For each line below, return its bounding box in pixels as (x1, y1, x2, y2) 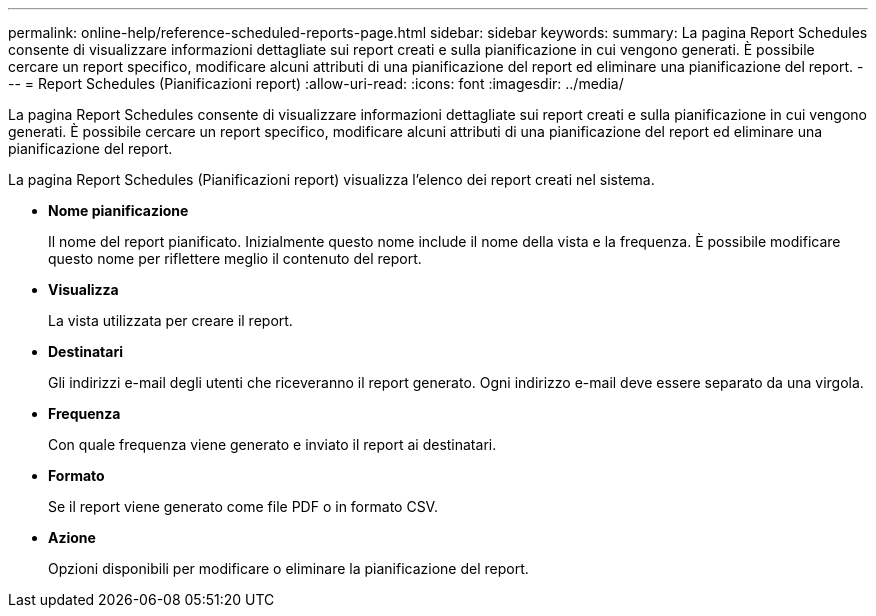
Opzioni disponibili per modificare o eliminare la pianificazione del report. (48, 560, 529, 577)
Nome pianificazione (48, 202, 189, 219)
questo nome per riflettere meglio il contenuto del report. (48, 250, 422, 267)
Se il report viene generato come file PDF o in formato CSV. (48, 498, 438, 515)
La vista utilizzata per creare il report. (48, 312, 293, 329)
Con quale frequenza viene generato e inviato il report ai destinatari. (48, 436, 497, 453)
